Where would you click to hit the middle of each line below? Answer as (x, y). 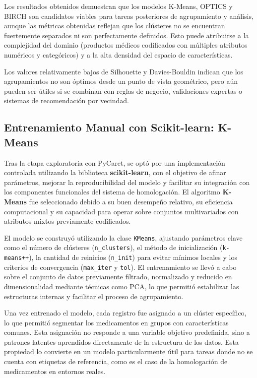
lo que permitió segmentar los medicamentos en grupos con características (116, 322)
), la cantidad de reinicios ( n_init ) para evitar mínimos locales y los (133, 257)
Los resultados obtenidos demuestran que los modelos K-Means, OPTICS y (118, 6)
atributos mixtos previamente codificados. (67, 221)
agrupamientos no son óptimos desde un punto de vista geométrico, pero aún (121, 81)
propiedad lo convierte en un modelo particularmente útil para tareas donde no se (128, 351)
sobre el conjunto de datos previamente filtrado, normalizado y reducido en (118, 277)
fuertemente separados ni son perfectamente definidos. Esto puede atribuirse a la (127, 35)
